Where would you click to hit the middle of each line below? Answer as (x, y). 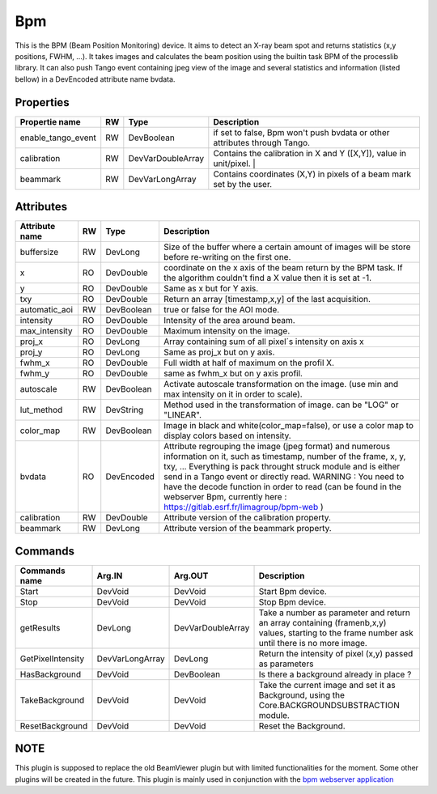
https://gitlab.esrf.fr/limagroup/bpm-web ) (243, 507)
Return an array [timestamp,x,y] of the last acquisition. (267, 299)
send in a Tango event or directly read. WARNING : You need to (284, 477)
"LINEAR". (182, 415)
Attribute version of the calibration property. (247, 518)
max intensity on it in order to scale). (233, 394)
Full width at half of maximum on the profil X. (249, 363)
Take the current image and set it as (327, 685)
